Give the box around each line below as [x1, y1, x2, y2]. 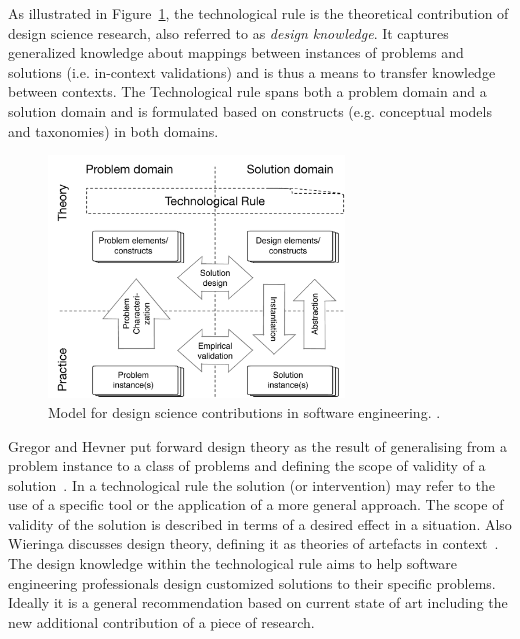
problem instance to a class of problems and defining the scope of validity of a [8, 455, 486, 476]
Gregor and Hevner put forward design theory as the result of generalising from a [8, 435, 507, 456]
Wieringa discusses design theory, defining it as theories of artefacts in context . [8, 533, 499, 554]
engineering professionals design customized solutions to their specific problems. [8, 572, 496, 593]
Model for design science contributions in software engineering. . [48, 401, 441, 422]
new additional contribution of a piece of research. [8, 611, 315, 632]
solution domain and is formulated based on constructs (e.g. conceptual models [8, 100, 492, 121]
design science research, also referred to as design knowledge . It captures [8, 22, 449, 43]
